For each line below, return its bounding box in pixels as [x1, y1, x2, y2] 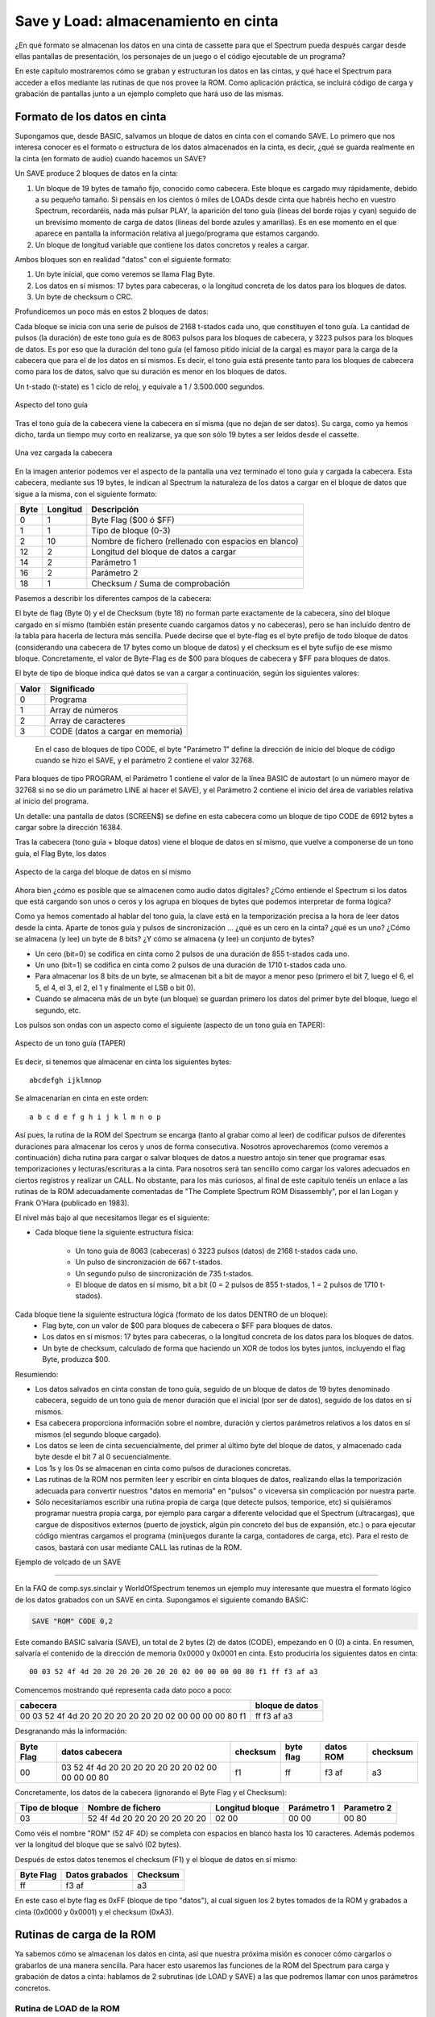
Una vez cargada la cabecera [14, 448, 113, 457]
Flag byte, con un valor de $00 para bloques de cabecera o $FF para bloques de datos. [42, 1321, 333, 1330]
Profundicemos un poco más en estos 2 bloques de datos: [14, 307, 209, 316]
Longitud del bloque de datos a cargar [91, 545, 237, 557]
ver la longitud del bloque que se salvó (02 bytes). [14, 1840, 181, 1849]
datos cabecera [60, 1746, 122, 1757]
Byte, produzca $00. [42, 1355, 110, 1364]
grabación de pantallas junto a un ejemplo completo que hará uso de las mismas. [14, 89, 284, 98]
